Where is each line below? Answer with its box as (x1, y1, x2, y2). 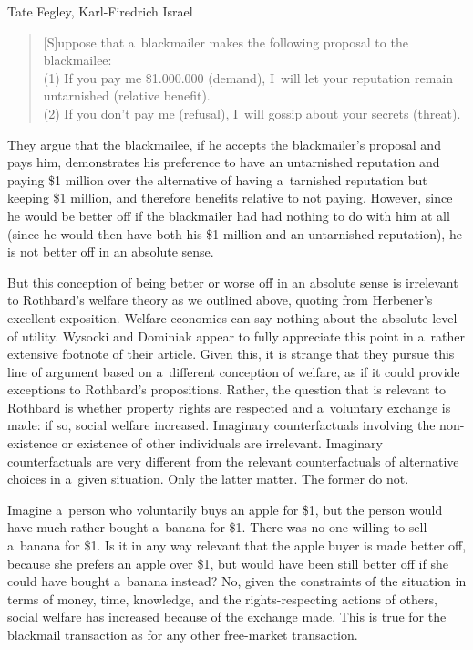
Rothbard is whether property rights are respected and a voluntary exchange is (7, 397, 451, 416)
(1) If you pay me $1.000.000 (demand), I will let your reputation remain (43, 68, 454, 87)
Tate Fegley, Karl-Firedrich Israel (7, 2, 193, 20)
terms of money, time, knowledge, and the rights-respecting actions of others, (7, 589, 437, 608)
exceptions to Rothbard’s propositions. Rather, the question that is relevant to (7, 380, 446, 399)
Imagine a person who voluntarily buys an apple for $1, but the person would (7, 499, 443, 519)
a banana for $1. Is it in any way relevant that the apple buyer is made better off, (7, 536, 467, 555)
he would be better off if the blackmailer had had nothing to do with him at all (7, 205, 450, 225)
